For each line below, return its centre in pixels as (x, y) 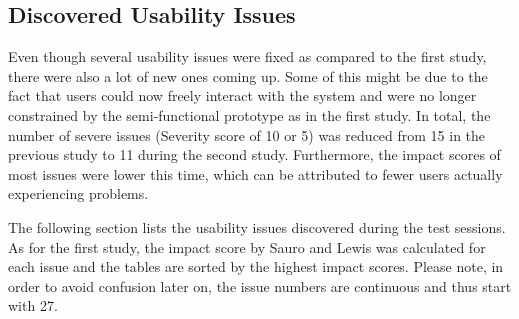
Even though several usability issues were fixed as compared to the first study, (247, 56)
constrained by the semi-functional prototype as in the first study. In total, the (249, 114)
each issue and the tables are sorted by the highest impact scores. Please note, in (256, 266)
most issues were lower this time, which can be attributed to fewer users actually (255, 173)
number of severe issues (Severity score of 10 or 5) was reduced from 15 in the (247, 134)
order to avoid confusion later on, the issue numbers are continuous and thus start (260, 285)
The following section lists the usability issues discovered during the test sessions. (257, 226)
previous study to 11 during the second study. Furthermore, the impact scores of (254, 154)
